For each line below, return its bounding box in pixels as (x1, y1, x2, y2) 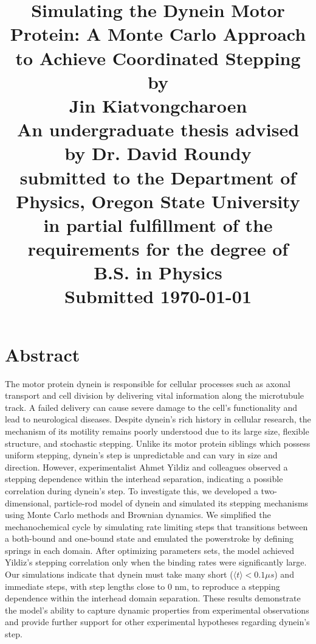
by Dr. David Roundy (64, 141, 252, 166)
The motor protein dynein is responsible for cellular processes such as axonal (5, 377, 290, 390)
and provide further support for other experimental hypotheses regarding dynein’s (5, 615, 310, 628)
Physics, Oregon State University (16, 188, 300, 213)
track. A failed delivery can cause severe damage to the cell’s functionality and (5, 401, 297, 413)
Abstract (5, 341, 80, 366)
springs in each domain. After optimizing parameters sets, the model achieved (5, 544, 295, 556)
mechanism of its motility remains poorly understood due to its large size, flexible (5, 424, 309, 437)
